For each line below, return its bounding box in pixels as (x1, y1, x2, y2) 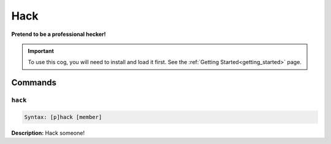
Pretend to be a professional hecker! (11, 31, 107, 38)
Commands (11, 77, 57, 88)
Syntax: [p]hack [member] (24, 113, 102, 120)
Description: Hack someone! (11, 129, 85, 137)
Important (28, 47, 55, 54)
